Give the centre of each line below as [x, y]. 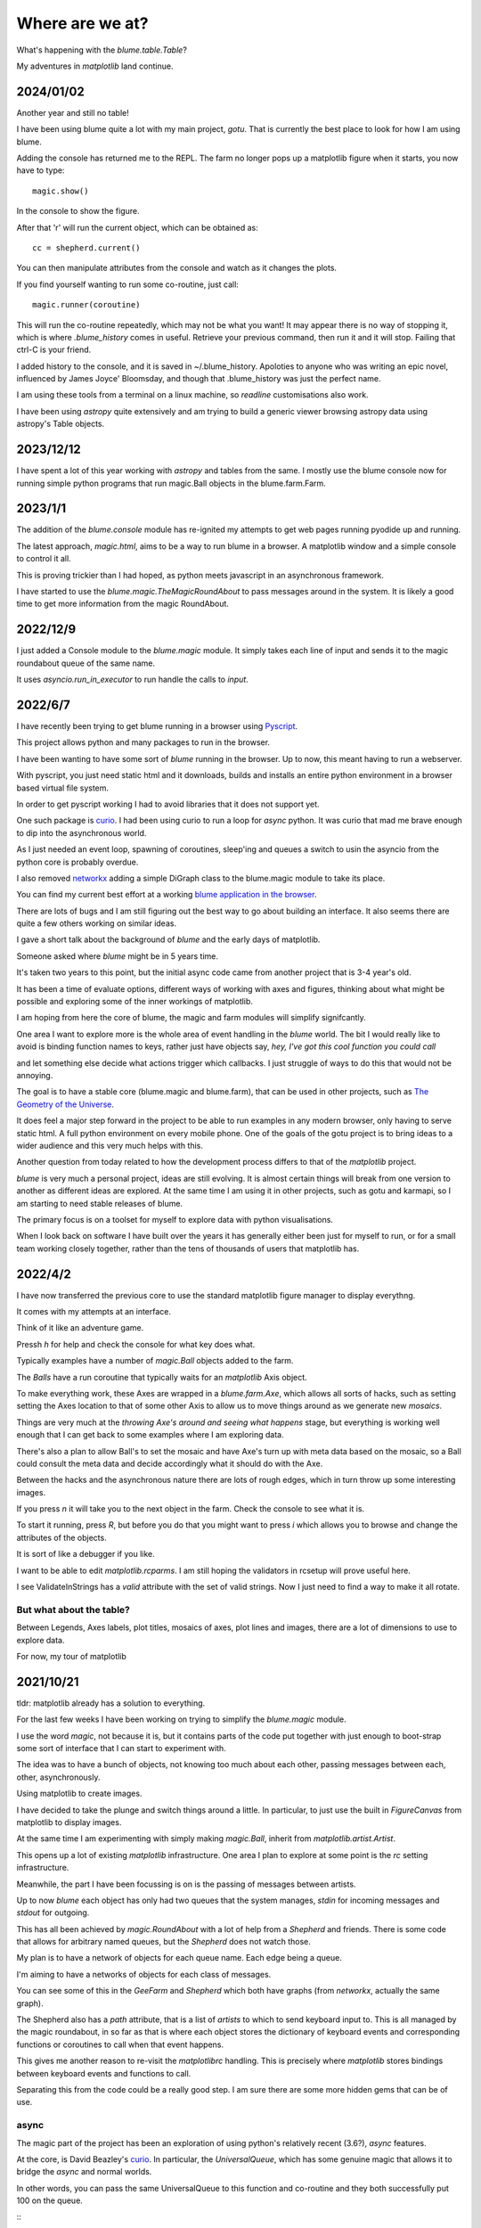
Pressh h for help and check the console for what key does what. [136, 1344]
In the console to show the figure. [78, 211]
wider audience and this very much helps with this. [110, 1145]
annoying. [35, 1075]
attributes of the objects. [61, 1537]
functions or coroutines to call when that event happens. [120, 2044]
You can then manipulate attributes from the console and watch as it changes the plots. [177, 268]
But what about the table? [73, 1610]
